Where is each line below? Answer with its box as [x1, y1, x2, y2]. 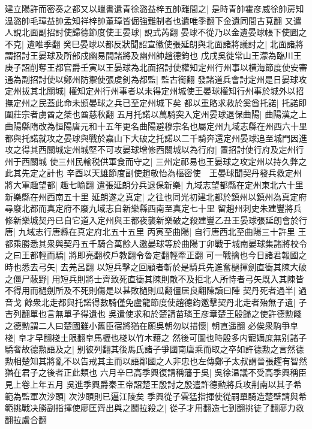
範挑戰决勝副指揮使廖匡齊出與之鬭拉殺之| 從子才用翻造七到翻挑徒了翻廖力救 [5, 401, 304, 414]
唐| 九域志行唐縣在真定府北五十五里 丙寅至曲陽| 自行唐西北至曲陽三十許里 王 [5, 225, 307, 238]
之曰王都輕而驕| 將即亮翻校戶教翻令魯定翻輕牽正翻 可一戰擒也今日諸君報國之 [5, 249, 307, 261]
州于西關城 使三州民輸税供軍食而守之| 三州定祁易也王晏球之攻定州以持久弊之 [5, 155, 307, 167]
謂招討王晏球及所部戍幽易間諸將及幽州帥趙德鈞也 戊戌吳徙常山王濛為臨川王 [5, 49, 302, 62]
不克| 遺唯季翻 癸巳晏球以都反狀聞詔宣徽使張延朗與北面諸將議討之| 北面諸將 [5, 37, 304, 50]
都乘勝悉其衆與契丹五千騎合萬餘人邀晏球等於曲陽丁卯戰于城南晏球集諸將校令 [5, 237, 307, 249]
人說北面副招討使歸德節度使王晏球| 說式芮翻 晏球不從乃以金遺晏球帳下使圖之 [5, 26, 307, 38]
